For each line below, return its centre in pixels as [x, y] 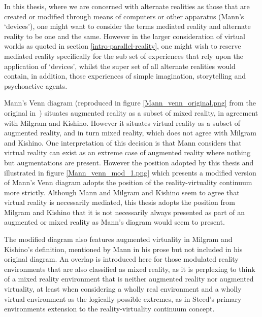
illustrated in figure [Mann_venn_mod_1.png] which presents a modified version [130, 172]
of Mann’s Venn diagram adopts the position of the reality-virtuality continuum [128, 182]
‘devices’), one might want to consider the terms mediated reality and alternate [127, 26]
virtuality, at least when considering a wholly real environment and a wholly [123, 289]
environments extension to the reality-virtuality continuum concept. [109, 309]
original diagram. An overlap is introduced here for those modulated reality [121, 259]
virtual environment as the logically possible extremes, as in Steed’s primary [123, 298]
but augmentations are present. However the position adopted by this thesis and [129, 162]
